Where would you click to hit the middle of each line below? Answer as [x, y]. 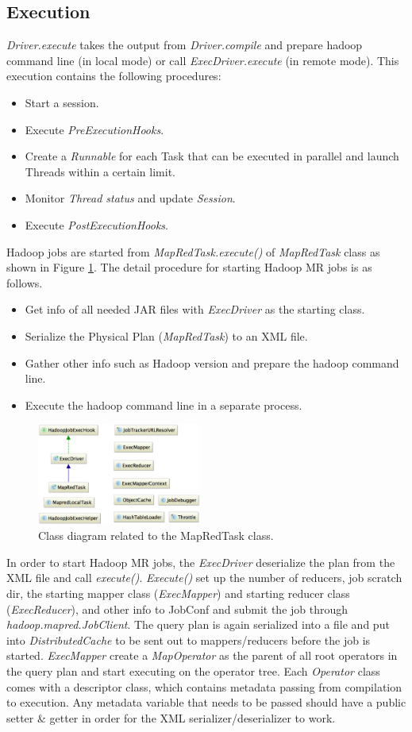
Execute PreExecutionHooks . [94, 129]
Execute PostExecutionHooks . [96, 224]
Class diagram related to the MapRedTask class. [156, 536]
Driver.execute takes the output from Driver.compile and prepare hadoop [185, 45]
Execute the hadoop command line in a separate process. [164, 405]
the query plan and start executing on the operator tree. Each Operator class [193, 671]
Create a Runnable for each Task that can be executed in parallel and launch [212, 156]
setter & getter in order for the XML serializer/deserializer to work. [171, 717]
